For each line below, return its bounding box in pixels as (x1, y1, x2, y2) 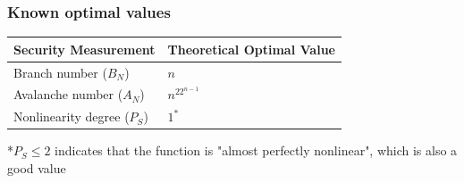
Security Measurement (13, 39, 156, 58)
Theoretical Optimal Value (167, 39, 335, 58)
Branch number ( (13, 62, 107, 81)
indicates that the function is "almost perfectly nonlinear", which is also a (55, 141, 458, 160)
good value (7, 158, 66, 177)
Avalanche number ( (13, 85, 123, 104)
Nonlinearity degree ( (13, 107, 130, 126)
